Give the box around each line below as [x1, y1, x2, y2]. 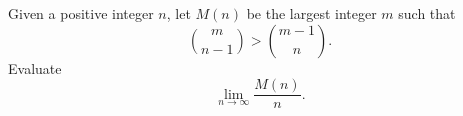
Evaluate [8, 57, 62, 78]
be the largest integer [246, 3, 377, 23]
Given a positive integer [8, 3, 154, 23]
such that [398, 3, 456, 23]
